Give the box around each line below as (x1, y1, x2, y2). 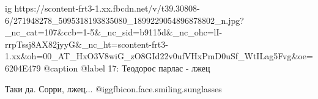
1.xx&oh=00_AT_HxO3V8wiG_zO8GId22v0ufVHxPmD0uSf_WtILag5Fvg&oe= (5, 50, 313, 62)
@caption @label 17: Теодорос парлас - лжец (43, 61, 210, 74)
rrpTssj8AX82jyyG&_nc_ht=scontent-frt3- (5, 37, 168, 50)
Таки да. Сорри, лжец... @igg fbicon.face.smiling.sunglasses (5, 82, 222, 95)
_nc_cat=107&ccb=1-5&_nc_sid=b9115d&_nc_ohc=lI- (5, 26, 223, 38)
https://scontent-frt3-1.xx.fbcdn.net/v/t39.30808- (14, 2, 200, 14)
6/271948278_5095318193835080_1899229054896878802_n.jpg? (5, 13, 244, 26)
